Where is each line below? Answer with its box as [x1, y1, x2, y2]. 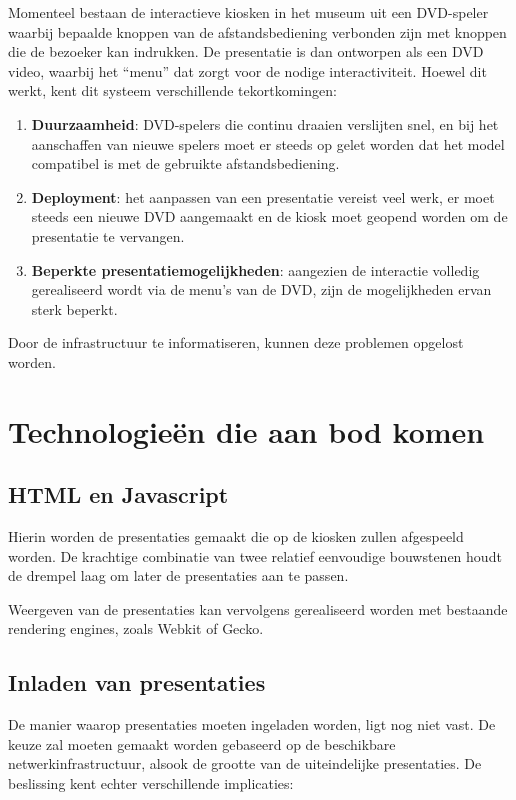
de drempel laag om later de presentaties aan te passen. [8, 565, 349, 586]
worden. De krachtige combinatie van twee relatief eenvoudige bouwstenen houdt [8, 545, 502, 566]
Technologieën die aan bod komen [8, 410, 485, 451]
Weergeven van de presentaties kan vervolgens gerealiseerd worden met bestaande [8, 598, 508, 619]
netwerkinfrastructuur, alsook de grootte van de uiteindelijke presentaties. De [8, 753, 482, 774]
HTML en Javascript [8, 479, 229, 510]
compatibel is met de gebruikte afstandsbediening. [31, 153, 340, 174]
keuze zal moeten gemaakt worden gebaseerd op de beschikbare [8, 733, 396, 754]
